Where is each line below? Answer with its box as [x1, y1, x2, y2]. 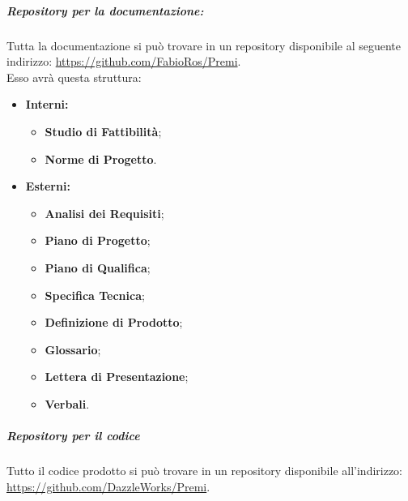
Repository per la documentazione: [6, 2, 204, 19]
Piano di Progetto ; [45, 232, 151, 249]
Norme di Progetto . [45, 150, 157, 167]
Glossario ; [45, 340, 101, 358]
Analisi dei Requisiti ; [45, 204, 164, 221]
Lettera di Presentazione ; [45, 368, 189, 385]
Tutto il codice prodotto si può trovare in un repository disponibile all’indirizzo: [6, 462, 403, 479]
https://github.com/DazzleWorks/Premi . [6, 477, 210, 495]
